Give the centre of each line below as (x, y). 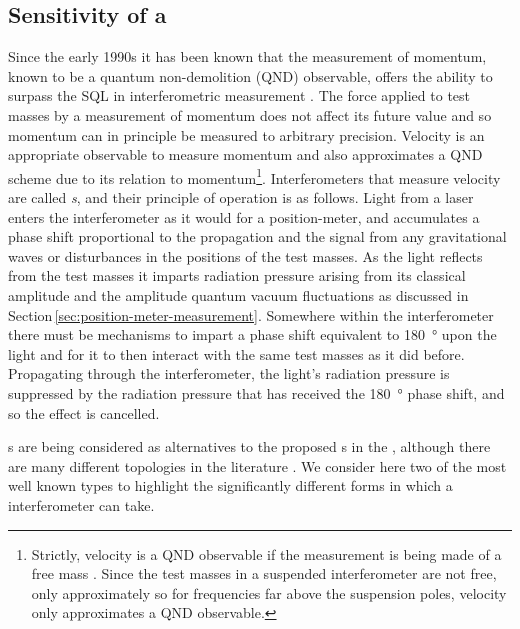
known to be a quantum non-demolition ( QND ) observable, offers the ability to (250, 75)
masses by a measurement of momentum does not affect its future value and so (250, 114)
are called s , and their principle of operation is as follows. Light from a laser (241, 197)
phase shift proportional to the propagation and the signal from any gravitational (257, 236)
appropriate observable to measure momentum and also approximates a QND (245, 154)
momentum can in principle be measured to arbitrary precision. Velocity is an (246, 134)
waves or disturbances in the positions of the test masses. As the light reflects (245, 255)
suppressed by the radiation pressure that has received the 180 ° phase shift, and (256, 392)
